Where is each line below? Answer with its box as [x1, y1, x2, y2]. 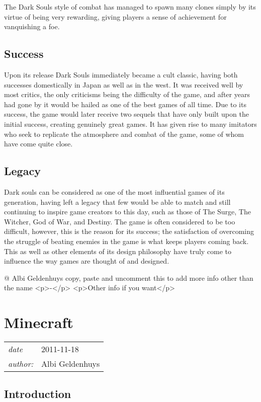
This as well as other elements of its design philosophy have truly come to [4, 246, 232, 256]
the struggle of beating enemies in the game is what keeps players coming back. [4, 235, 249, 246]
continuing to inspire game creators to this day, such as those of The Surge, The [4, 206, 251, 217]
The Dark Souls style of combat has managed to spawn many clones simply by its [4, 2, 256, 12]
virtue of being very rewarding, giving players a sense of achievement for [4, 11, 227, 22]
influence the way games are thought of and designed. [4, 256, 169, 266]
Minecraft [4, 312, 73, 333]
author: [8, 358, 34, 369]
